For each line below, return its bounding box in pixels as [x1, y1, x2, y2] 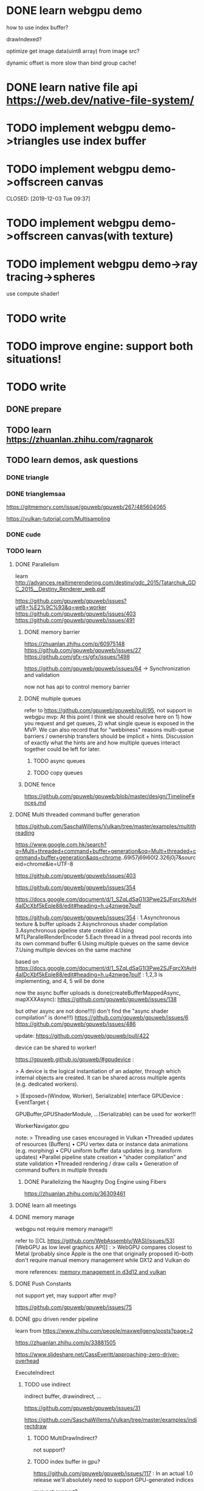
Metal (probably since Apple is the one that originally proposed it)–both [15, 1249, 193, 1257]
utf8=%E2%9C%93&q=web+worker [15, 603, 107, 611]
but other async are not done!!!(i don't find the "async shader [15, 1007, 169, 1015]
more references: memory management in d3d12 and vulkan [15, 1268, 166, 1275]
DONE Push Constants [15, 1280, 72, 1287]
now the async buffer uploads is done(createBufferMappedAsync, [15, 989, 181, 996]
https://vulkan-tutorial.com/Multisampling [6, 515, 110, 523]
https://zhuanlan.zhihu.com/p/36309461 [24, 1190, 126, 1197]
